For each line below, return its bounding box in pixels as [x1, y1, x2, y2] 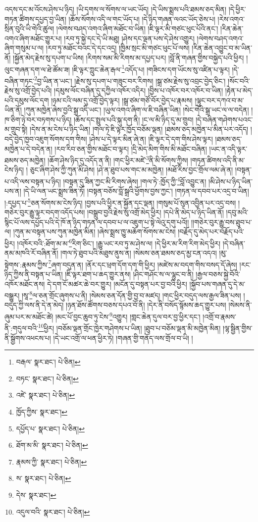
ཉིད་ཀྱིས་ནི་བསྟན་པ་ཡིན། [4, 269, 63, 279]
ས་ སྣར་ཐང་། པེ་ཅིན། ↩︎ [16, 473, 71, 483]
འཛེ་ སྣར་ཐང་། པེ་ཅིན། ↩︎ [16, 390, 75, 400]
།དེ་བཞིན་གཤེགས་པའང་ [196, 114, 253, 124]
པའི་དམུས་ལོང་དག [4, 95, 49, 105]
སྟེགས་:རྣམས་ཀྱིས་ [4, 259, 49, 269]
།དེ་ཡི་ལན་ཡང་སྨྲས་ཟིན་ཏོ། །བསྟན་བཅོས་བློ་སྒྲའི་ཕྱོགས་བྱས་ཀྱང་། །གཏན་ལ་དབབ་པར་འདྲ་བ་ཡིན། [23, 186, 249, 196]
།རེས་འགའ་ [217, 13, 245, 24]
